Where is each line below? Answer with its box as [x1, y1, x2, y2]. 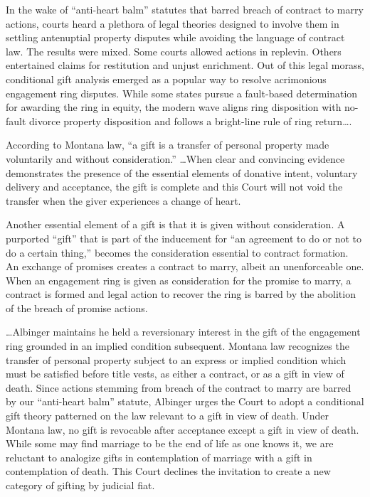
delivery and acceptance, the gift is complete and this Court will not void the [6, 179, 343, 194]
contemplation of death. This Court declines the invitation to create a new [6, 464, 331, 479]
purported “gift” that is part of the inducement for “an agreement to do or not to [6, 230, 362, 245]
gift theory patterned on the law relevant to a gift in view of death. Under [6, 408, 329, 423]
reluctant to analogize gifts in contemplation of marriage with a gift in [6, 449, 312, 464]
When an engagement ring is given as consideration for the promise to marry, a [6, 272, 351, 287]
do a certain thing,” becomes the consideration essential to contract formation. [6, 245, 349, 260]
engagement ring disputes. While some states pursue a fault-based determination [6, 85, 358, 100]
